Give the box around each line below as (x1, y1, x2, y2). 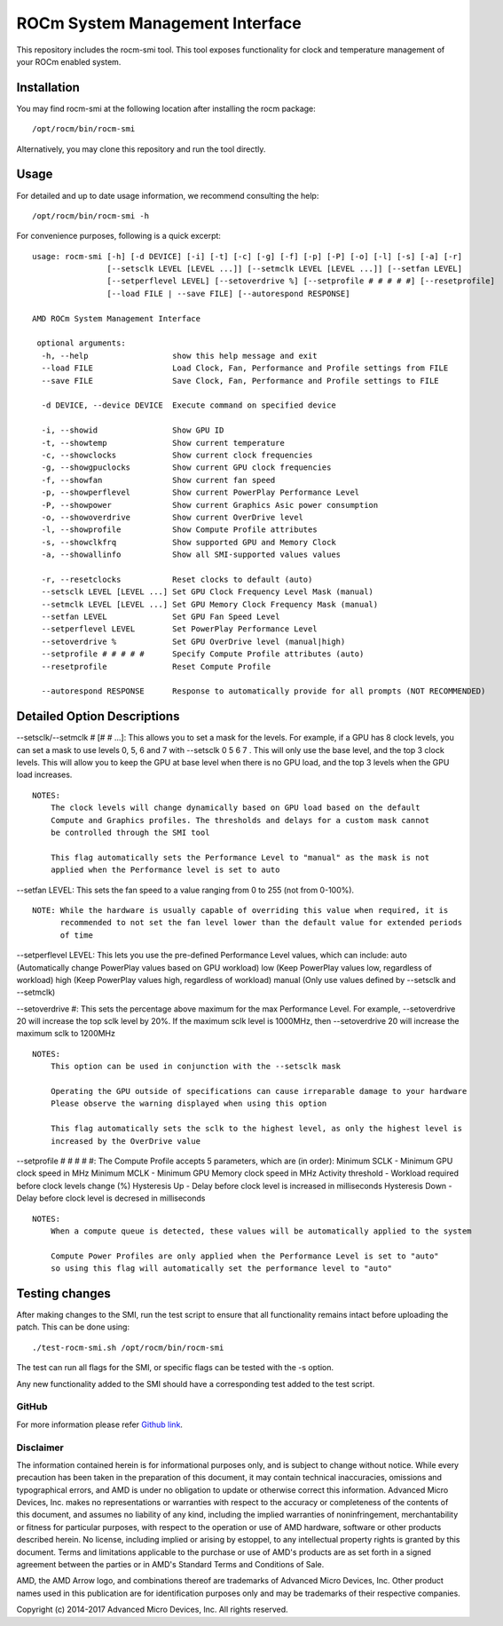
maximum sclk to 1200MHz (16, 1028, 115, 1039)
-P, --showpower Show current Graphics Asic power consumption (41, 500, 379, 510)
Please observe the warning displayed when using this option (50, 1099, 327, 1109)
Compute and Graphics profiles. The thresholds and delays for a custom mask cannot (50, 815, 430, 825)
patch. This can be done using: (16, 1321, 130, 1332)
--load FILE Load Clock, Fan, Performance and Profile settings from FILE (41, 363, 449, 373)
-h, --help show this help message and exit (41, 351, 318, 361)
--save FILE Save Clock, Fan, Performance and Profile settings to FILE (41, 376, 439, 385)
